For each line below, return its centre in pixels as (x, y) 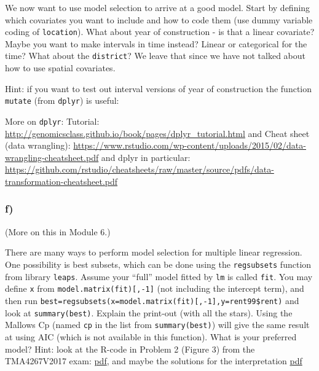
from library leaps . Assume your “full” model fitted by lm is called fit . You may (159, 276)
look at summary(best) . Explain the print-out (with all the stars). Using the (149, 312)
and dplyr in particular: (146, 157)
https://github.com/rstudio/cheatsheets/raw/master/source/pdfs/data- (140, 169)
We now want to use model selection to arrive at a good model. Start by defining (158, 7)
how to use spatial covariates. (60, 68)
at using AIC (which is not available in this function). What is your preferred (151, 336)
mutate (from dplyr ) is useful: (62, 100)
